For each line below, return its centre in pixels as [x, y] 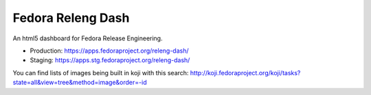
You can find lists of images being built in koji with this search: [101, 72]
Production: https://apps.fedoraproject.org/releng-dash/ [109, 51]
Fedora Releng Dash [71, 18]
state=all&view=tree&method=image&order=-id [80, 83]
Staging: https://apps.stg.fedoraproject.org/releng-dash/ [110, 60]
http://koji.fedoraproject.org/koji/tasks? [245, 72]
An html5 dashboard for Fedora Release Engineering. [88, 38]
